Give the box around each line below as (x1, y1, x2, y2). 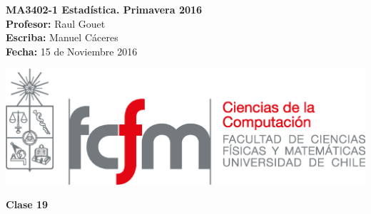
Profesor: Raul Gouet (6, 16, 106, 31)
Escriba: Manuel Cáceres (6, 30, 118, 45)
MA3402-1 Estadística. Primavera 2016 (6, 2, 203, 16)
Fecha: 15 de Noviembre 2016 (6, 43, 138, 58)
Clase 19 (6, 197, 49, 212)
